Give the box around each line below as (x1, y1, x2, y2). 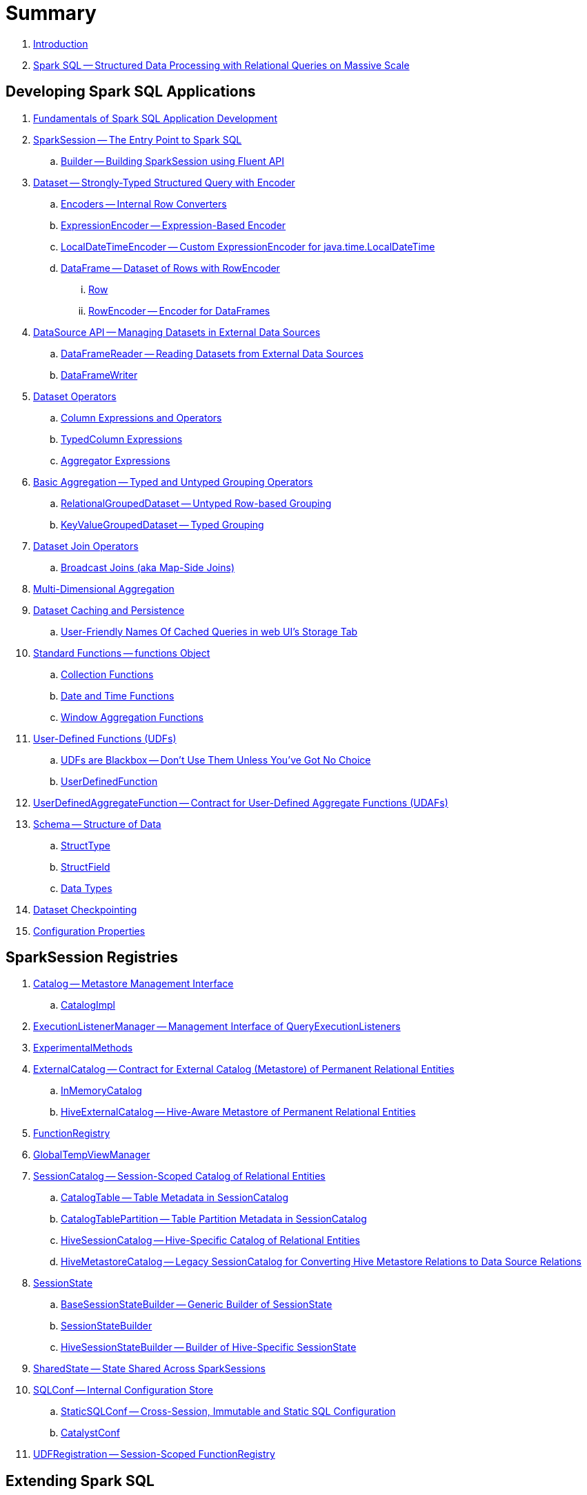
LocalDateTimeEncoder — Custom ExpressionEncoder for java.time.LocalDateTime (61, 240, 435, 253)
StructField (61, 860, 110, 873)
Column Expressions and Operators (61, 411, 222, 424)
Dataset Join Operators (33, 539, 139, 552)
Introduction (33, 37, 88, 50)
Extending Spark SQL (6, 1472, 155, 1489)
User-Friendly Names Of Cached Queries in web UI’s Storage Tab (61, 625, 358, 637)
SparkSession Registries (6, 949, 178, 967)
